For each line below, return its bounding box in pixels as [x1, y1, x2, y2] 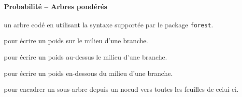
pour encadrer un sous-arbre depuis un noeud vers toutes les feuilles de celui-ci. [4, 84, 239, 94]
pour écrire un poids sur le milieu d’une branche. [4, 36, 148, 46]
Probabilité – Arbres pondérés [4, 1, 107, 11]
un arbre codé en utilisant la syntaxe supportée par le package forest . [4, 19, 214, 29]
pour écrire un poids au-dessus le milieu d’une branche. [4, 52, 167, 62]
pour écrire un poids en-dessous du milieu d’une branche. [4, 68, 173, 78]
